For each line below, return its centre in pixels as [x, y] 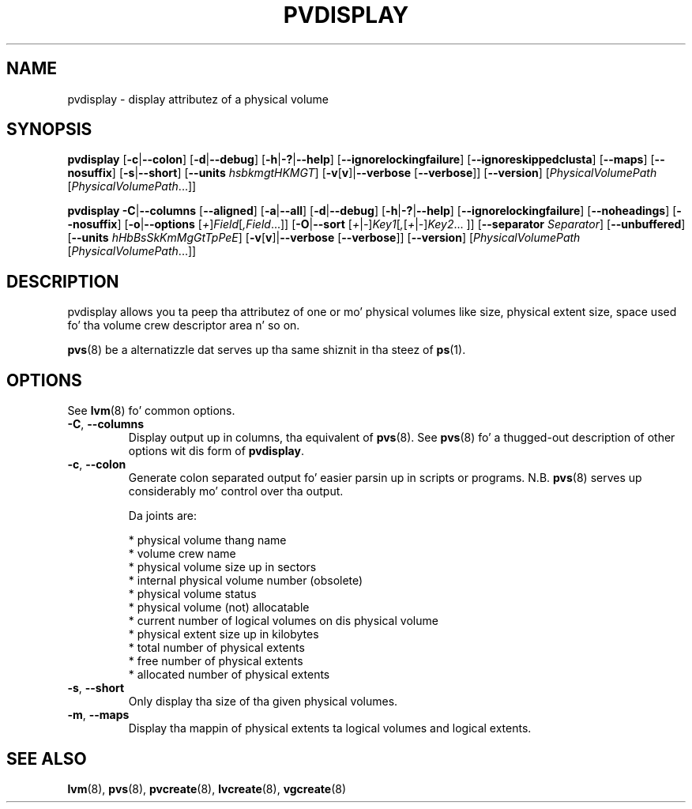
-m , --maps [98, 715]
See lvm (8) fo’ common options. [151, 411]
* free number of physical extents [216, 661]
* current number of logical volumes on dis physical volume [283, 621]
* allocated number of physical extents [229, 675]
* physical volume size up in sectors [222, 567]
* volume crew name [182, 554]
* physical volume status [192, 594]
